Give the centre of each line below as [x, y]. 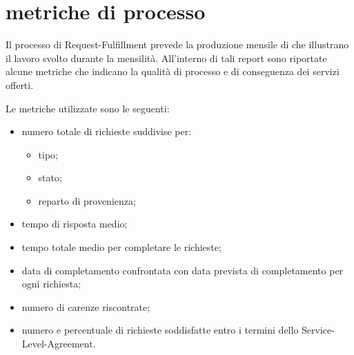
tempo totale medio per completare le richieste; [121, 247]
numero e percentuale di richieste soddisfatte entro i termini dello [160, 330]
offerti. [20, 84]
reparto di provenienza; [87, 200]
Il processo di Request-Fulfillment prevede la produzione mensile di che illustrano [177, 44]
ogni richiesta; [51, 284]
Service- [318, 330]
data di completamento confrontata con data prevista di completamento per [183, 270]
